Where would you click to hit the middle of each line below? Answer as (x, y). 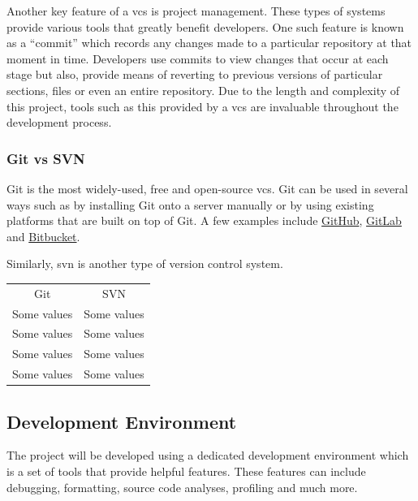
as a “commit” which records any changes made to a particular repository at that (209, 43)
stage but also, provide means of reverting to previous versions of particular (195, 74)
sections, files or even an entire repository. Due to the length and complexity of (203, 90)
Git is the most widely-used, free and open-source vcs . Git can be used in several (207, 188)
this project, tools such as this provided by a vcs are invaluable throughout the (203, 106)
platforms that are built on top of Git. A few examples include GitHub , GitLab (204, 220)
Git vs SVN (46, 158)
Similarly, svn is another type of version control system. (145, 263)
